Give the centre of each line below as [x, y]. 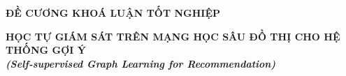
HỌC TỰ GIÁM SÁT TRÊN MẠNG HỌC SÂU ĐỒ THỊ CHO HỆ [173, 36]
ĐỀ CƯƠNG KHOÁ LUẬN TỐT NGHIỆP [113, 13]
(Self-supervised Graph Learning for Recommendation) [141, 63]
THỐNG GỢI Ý [46, 50]
